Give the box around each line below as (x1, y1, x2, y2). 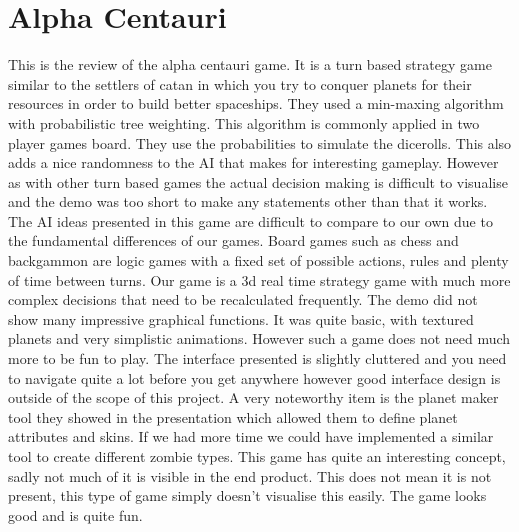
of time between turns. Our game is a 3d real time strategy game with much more (8, 269, 511, 290)
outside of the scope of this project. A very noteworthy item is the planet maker (8, 387, 499, 408)
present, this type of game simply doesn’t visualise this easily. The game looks (8, 485, 487, 506)
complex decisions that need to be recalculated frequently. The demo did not (8, 289, 478, 310)
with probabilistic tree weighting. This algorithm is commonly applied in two (8, 112, 480, 133)
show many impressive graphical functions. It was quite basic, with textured (8, 308, 474, 329)
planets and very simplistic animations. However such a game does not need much (8, 328, 511, 349)
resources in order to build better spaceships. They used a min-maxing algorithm (8, 93, 504, 114)
